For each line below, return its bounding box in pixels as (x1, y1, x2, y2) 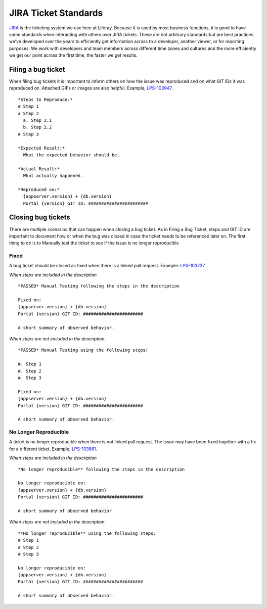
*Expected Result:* (18, 145, 65, 151)
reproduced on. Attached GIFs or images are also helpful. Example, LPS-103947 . (9, 85, 173, 91)
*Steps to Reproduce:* (18, 96, 73, 102)
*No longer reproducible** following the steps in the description (18, 467, 185, 472)
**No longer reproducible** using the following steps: (18, 530, 156, 536)
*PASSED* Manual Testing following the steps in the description (18, 283, 180, 289)
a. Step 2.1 (23, 117, 52, 123)
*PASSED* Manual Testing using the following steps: (18, 347, 148, 353)
